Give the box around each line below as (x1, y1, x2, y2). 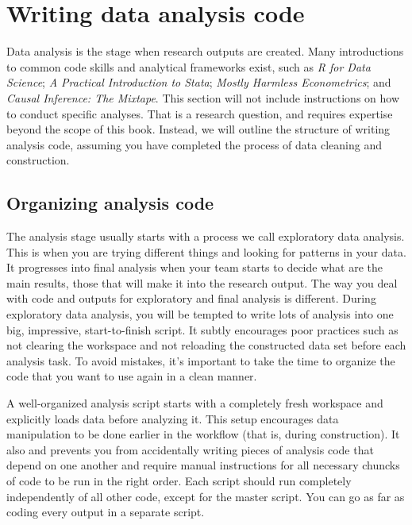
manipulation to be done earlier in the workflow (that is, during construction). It (6, 426, 400, 442)
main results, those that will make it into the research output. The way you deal (6, 274, 398, 291)
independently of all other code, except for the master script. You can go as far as (6, 488, 405, 504)
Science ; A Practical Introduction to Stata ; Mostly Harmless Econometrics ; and (6, 74, 391, 91)
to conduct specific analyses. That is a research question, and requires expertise (6, 105, 393, 122)
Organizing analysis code (6, 191, 214, 215)
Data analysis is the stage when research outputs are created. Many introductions (6, 43, 404, 60)
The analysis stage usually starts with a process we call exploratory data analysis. (6, 228, 405, 245)
